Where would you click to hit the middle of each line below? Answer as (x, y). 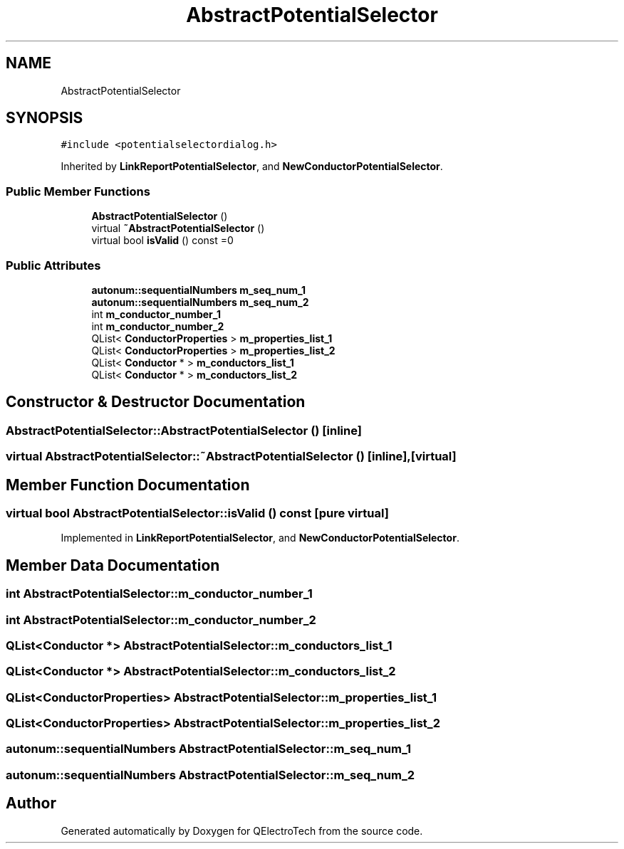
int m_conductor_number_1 (156, 314)
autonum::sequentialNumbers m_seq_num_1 (199, 290)
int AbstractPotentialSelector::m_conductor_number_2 (161, 619)
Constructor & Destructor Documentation (156, 402)
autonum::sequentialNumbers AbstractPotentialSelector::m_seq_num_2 (210, 775)
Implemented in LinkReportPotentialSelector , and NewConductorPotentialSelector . (260, 538)
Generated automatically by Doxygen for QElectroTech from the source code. (242, 830)
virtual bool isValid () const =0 (162, 241)
